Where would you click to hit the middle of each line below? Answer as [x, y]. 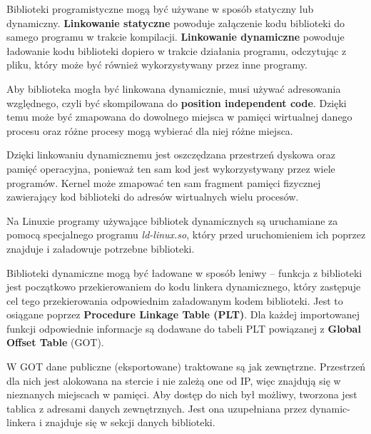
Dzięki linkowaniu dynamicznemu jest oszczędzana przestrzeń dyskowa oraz [171, 155]
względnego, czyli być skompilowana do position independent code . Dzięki [177, 102]
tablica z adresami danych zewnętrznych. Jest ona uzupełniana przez [157, 408]
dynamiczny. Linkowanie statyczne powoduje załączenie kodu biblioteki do [176, 22]
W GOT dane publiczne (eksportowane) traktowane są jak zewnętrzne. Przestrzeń [186, 367]
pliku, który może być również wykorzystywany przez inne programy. [157, 65]
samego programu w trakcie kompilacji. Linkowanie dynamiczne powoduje [176, 37]
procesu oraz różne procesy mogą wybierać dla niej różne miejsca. [150, 130]
